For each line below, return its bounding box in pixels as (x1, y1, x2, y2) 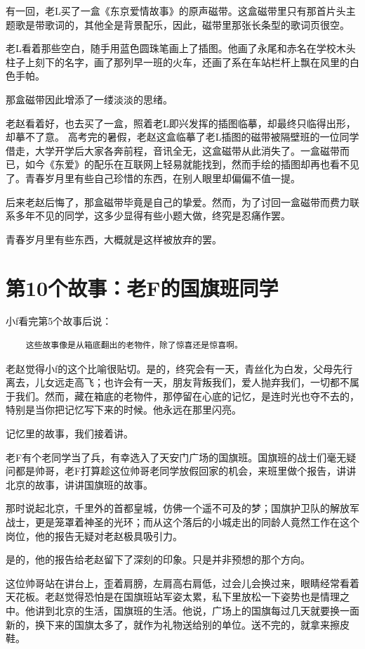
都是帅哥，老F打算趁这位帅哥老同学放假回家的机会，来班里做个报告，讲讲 (15, 463, 357, 478)
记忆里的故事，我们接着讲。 (6, 426, 133, 440)
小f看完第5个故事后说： (6, 314, 112, 328)
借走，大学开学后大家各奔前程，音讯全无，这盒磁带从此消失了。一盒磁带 (6, 143, 340, 158)
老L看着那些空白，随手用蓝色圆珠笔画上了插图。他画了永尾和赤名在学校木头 (6, 41, 356, 56)
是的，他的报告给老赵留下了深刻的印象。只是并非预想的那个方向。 (6, 552, 310, 567)
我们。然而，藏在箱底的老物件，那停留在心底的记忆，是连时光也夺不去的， (15, 388, 359, 403)
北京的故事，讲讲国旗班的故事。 (6, 477, 153, 491)
